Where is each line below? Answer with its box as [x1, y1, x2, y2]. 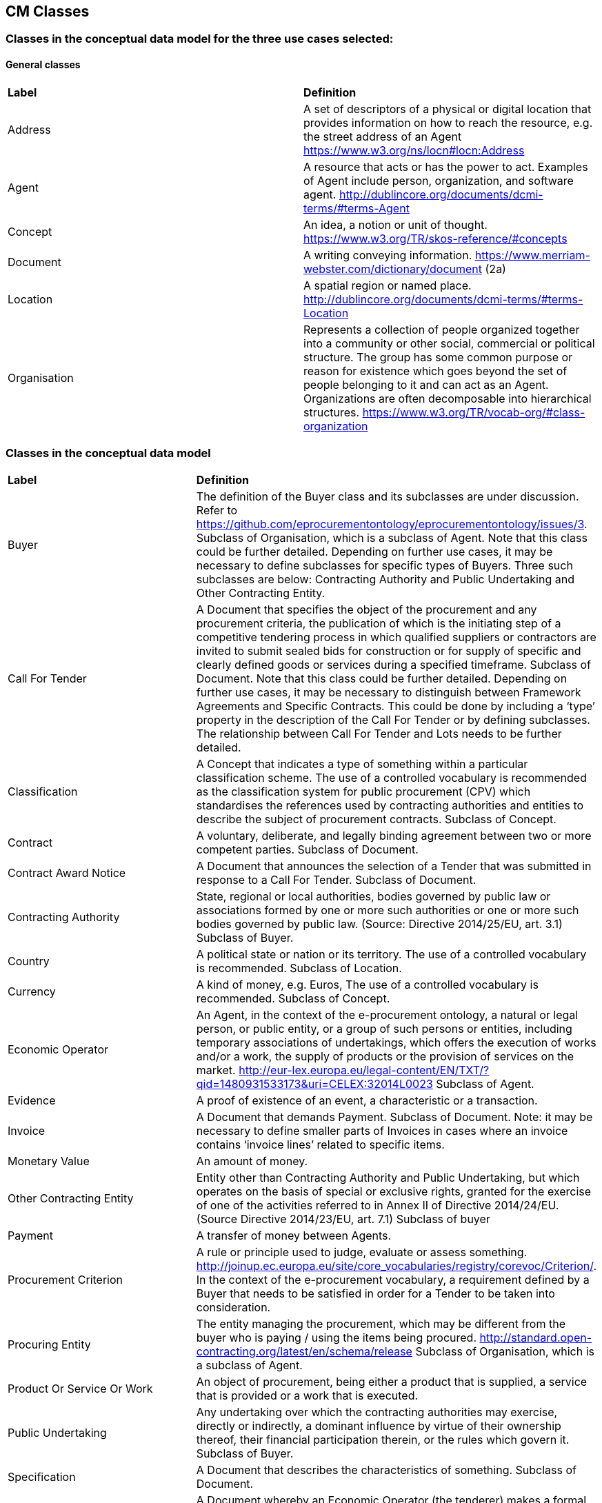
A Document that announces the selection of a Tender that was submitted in [196, 859, 592, 874]
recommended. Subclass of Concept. [196, 991, 390, 1006]
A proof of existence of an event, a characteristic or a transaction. [196, 1093, 538, 1108]
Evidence [8, 1093, 56, 1108]
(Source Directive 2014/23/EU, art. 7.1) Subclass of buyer [196, 1212, 490, 1227]
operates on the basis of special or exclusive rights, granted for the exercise [196, 1184, 592, 1199]
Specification [8, 1470, 76, 1484]
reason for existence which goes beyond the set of [303, 363, 568, 378]
